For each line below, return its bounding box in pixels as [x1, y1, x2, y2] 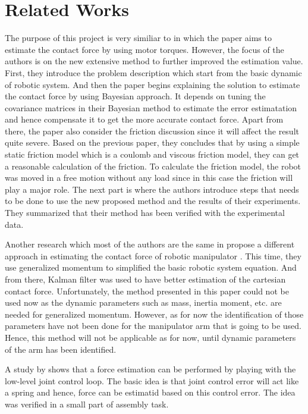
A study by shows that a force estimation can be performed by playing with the [5, 363, 296, 375]
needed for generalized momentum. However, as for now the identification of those [5, 308, 304, 320]
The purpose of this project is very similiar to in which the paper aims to [5, 32, 272, 44]
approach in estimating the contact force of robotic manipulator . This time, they [5, 249, 301, 262]
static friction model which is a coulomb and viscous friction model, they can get [5, 148, 300, 161]
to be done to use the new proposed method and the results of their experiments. [5, 195, 301, 207]
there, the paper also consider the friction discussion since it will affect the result [5, 124, 299, 137]
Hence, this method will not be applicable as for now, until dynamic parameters [5, 331, 296, 343]
